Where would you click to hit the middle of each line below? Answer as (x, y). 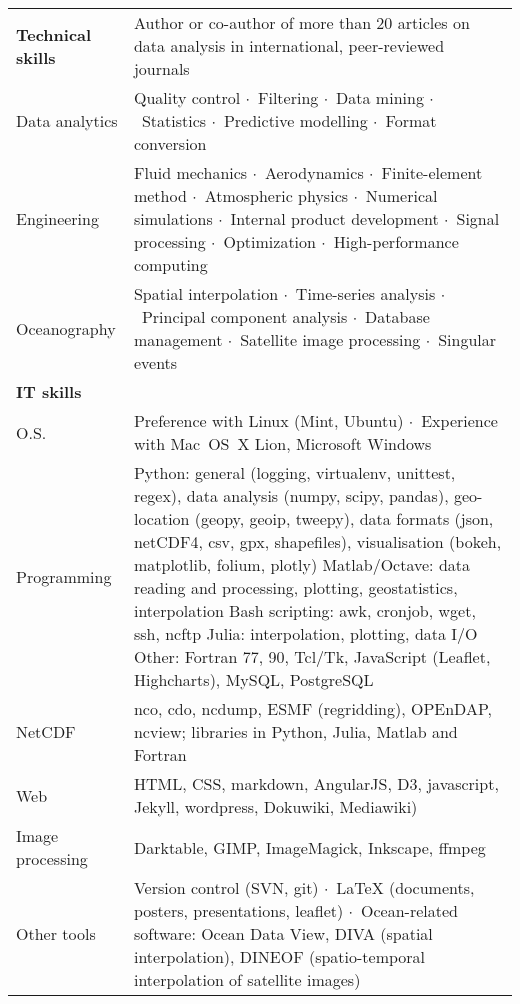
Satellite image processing (330, 339)
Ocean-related (409, 910)
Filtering (288, 97)
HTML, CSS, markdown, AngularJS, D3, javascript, (316, 783)
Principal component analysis (244, 316)
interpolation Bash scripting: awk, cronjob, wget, (304, 610)
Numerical (401, 195)
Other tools (56, 933)
